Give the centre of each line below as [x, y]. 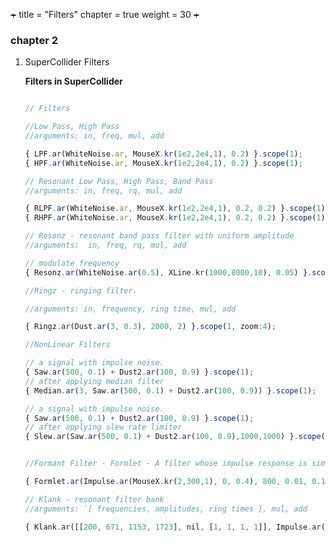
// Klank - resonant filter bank [94, 499]
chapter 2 [34, 40]
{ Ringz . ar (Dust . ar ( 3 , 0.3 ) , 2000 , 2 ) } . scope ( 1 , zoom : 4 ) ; [150, 327]
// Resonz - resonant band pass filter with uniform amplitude [159, 236]
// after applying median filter [94, 381]
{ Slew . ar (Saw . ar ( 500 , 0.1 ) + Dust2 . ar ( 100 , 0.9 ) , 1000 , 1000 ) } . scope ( [175, 437]
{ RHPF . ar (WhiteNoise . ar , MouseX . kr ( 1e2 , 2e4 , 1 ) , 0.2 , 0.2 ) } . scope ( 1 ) [175, 218]
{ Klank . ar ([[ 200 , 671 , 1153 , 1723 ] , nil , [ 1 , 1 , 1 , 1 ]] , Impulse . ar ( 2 [177, 527]
